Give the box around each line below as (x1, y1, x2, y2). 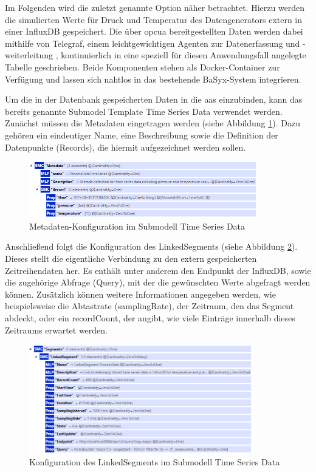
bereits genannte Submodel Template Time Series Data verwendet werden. (5, 104, 283, 117)
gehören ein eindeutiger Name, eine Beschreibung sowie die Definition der (5, 128, 278, 141)
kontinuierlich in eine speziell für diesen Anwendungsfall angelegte (61, 49, 306, 61)
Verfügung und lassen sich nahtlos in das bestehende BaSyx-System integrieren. (5, 72, 301, 85)
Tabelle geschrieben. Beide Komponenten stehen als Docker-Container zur (5, 60, 280, 73)
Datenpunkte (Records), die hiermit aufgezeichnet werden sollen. (5, 140, 246, 153)
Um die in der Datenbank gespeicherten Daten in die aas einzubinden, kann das (5, 93, 303, 106)
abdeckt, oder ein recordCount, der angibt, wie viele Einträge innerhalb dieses (5, 312, 295, 324)
